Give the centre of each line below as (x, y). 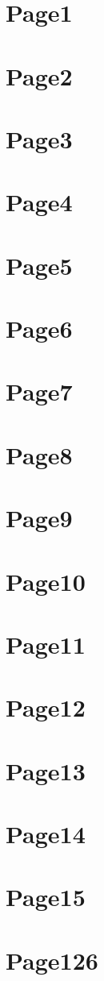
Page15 (46, 897)
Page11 (46, 644)
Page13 (46, 770)
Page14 (46, 834)
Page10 (46, 581)
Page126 (52, 960)
